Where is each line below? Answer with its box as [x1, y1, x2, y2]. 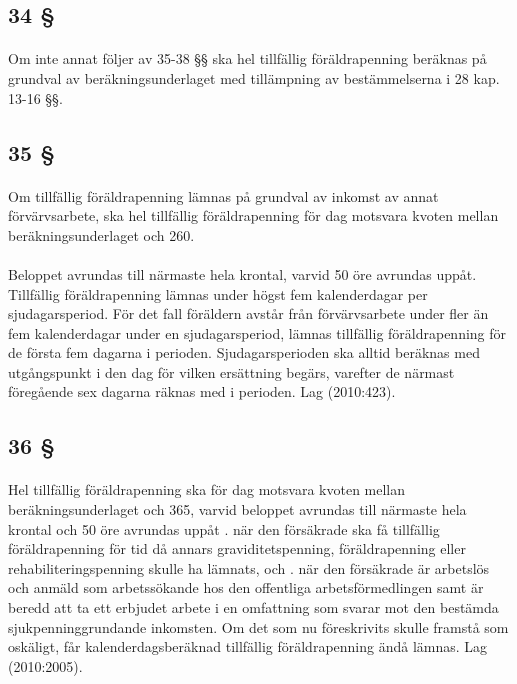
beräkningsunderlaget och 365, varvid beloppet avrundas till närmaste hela [8, 499, 467, 520]
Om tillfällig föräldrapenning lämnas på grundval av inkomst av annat [8, 185, 439, 206]
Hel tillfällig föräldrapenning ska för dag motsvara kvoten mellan [8, 479, 406, 500]
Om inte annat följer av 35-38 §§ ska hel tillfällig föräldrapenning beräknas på [8, 48, 487, 69]
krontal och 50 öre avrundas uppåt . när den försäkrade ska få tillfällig [8, 518, 440, 539]
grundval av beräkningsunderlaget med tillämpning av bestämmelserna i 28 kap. [8, 67, 500, 88]
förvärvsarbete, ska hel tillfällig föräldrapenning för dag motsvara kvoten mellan [8, 205, 499, 226]
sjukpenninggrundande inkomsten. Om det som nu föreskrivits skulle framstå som [8, 616, 509, 637]
